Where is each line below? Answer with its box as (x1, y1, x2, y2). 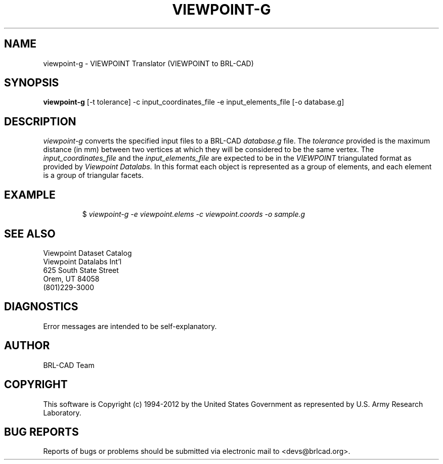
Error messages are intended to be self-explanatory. (43, 321, 217, 331)
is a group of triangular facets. (43, 171, 144, 180)
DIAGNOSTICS (4, 300, 78, 313)
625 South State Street (43, 265, 119, 274)
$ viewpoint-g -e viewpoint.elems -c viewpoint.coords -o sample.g (82, 210, 305, 219)
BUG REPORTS (4, 425, 79, 438)
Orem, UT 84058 (43, 274, 100, 283)
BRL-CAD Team (43, 360, 95, 369)
